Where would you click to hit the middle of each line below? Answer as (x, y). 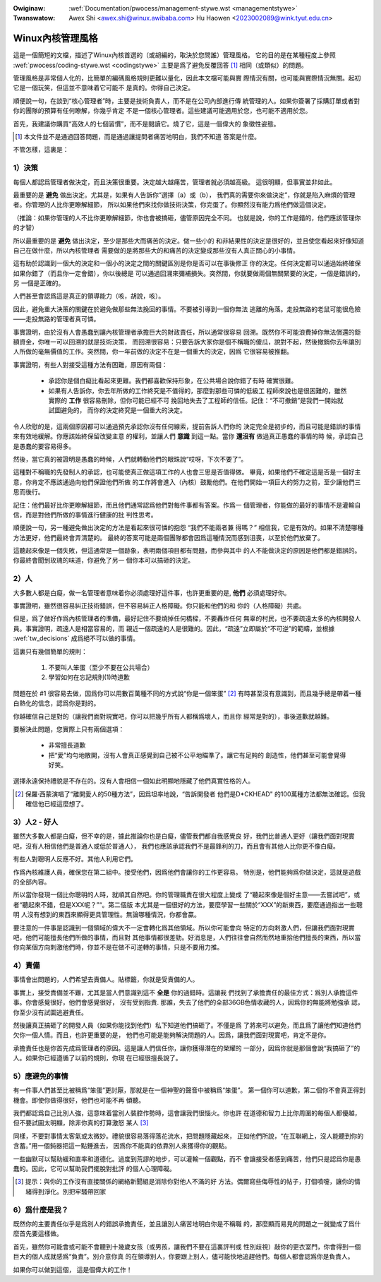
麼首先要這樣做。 (38, 1234)
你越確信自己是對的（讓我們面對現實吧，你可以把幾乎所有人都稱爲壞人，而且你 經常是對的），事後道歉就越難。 (173, 716)
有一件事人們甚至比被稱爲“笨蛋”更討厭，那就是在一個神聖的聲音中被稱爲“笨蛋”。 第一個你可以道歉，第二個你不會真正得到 (189, 1090)
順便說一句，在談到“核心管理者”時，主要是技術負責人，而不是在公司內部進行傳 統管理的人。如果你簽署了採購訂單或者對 (187, 101)
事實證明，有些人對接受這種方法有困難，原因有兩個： (90, 364)
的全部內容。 (32, 882)
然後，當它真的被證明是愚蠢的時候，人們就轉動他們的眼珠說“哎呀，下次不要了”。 (130, 459)
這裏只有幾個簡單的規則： (50, 651)
